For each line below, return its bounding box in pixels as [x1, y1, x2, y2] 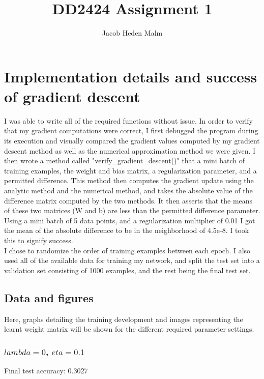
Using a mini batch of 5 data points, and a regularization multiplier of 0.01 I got [4, 215, 255, 225]
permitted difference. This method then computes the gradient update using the [4, 175, 254, 186]
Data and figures [4, 289, 94, 305]
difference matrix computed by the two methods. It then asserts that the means [4, 195, 253, 206]
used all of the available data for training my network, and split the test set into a [4, 255, 260, 266]
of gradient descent [4, 85, 140, 106]
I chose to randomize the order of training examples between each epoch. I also [4, 245, 251, 255]
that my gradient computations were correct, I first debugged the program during [4, 125, 258, 136]
